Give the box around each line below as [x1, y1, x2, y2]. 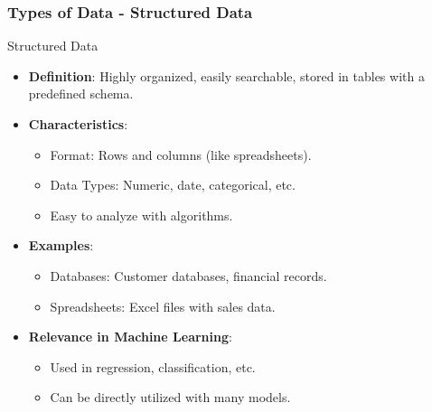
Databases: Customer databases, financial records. [50, 266, 327, 285]
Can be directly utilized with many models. [50, 388, 291, 407]
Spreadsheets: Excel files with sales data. [50, 296, 276, 315]
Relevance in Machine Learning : [28, 327, 232, 346]
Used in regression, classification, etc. [50, 357, 256, 376]
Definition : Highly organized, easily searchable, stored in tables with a [28, 66, 425, 85]
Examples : [28, 236, 94, 255]
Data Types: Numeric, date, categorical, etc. [50, 175, 296, 194]
